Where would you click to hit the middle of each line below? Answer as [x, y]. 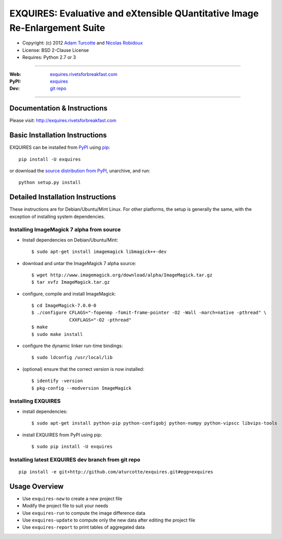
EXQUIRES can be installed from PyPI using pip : [60, 147]
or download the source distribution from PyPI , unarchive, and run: [80, 171]
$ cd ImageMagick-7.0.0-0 [64, 306]
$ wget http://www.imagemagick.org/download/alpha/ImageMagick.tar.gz [122, 275]
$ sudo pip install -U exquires [72, 446]
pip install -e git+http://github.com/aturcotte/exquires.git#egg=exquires [116, 472]
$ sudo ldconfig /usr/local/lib [72, 357]
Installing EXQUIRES [35, 401]
